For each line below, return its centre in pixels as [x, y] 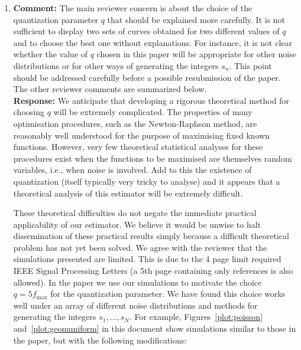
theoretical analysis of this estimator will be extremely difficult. [128, 193]
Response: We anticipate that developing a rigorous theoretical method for [151, 100]
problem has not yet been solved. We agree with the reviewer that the [140, 247]
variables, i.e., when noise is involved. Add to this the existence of [132, 170]
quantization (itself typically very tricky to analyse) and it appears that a [147, 181]
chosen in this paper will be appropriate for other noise [196, 54]
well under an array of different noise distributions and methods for [135, 305]
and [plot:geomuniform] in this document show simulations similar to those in [155, 328]
